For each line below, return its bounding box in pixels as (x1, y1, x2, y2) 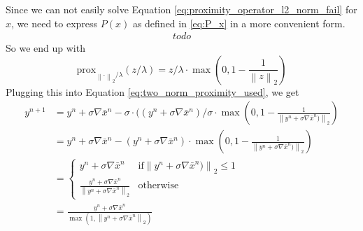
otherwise (138, 181, 179, 191)
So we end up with (6, 41, 85, 55)
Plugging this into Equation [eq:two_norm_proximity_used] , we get (6, 84, 299, 99)
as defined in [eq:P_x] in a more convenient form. (132, 15, 346, 30)
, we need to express (11, 15, 98, 30)
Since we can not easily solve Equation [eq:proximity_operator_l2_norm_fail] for (6, 2, 357, 16)
